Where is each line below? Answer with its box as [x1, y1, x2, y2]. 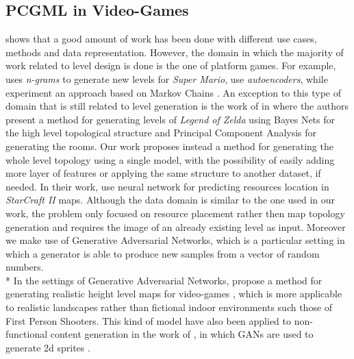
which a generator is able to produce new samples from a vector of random [5, 246, 320, 260]
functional [5, 327, 48, 341]
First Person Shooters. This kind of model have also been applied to [5, 313, 292, 327]
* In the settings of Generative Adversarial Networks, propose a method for [5, 273, 323, 287]
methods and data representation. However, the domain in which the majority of [5, 45, 344, 59]
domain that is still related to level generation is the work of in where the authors [5, 99, 349, 113]
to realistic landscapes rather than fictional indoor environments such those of [5, 300, 333, 314]
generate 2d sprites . [5, 340, 90, 354]
